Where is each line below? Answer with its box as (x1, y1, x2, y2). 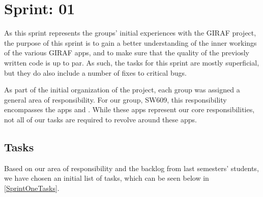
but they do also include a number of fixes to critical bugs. (4, 67, 187, 78)
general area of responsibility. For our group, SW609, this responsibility (4, 94, 227, 105)
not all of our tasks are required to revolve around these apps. (4, 114, 197, 124)
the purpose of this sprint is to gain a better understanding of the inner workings (4, 37, 257, 48)
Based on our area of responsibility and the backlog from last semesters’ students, (4, 162, 259, 173)
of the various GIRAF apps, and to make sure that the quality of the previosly (4, 47, 249, 58)
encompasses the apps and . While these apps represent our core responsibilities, (4, 104, 255, 115)
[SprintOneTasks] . (4, 182, 60, 193)
